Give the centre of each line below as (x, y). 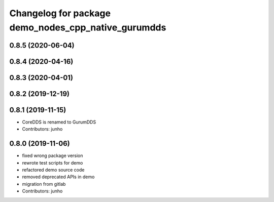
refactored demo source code (53, 170)
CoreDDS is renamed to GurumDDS (59, 122)
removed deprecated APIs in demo (58, 177)
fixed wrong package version (53, 156)
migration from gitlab (44, 184)
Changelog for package (60, 13)
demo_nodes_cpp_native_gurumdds (88, 27)
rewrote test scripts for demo (53, 163)
